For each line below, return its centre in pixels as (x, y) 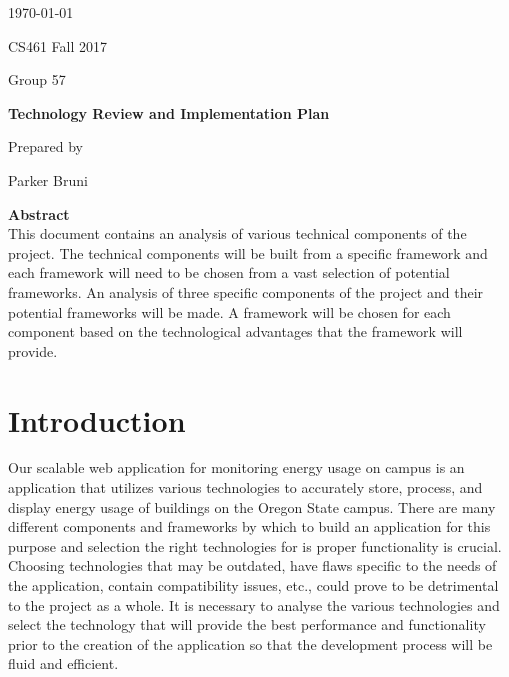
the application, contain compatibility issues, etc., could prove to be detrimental (253, 585)
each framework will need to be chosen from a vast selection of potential (229, 272)
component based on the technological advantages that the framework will (235, 331)
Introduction (97, 419)
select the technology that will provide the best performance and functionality (247, 624)
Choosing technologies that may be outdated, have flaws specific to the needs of (252, 565)
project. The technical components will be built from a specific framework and (248, 252)
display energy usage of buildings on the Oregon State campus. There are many (252, 506)
